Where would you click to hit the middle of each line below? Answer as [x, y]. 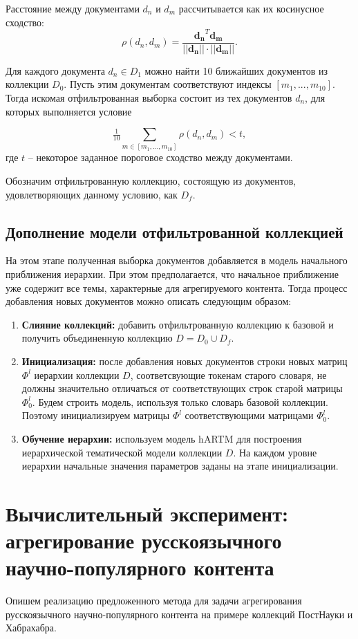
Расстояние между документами [73, 8]
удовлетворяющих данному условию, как [92, 194]
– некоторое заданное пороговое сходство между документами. [160, 157]
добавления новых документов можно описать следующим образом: [149, 301]
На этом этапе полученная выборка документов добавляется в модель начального [177, 260]
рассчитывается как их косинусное [251, 8]
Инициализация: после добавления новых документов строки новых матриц [185, 361]
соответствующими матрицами [249, 415]
